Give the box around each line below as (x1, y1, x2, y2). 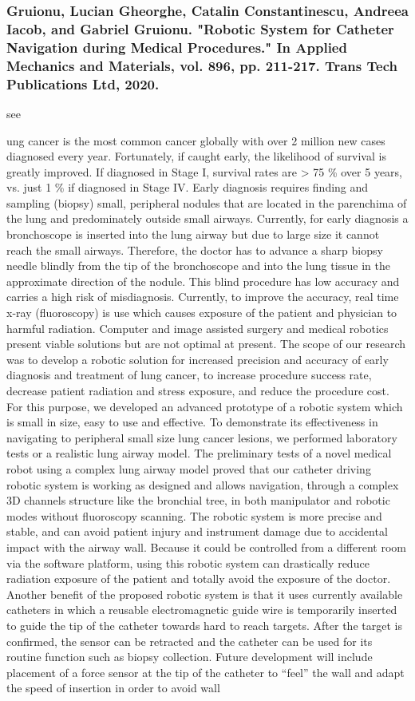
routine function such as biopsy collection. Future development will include (6, 648, 373, 665)
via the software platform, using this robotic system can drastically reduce (6, 554, 370, 571)
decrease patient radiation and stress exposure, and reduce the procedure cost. (6, 382, 389, 398)
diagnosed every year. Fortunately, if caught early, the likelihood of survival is (6, 148, 386, 164)
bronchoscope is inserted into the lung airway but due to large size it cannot (6, 226, 380, 243)
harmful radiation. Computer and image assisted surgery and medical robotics (6, 319, 389, 336)
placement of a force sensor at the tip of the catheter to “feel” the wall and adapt (6, 663, 405, 680)
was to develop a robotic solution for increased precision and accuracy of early (6, 350, 389, 367)
